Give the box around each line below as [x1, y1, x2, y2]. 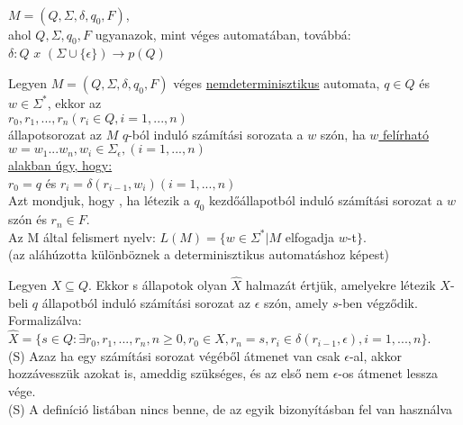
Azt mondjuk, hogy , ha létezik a [8, 191, 190, 210]
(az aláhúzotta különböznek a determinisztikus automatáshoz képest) [8, 245, 390, 264]
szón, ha [320, 124, 366, 143]
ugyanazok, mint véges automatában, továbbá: [95, 24, 351, 43]
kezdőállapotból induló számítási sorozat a [209, 191, 443, 210]
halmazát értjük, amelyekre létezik [245, 276, 436, 294]
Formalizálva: [8, 311, 82, 330]
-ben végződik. [338, 293, 418, 312]
